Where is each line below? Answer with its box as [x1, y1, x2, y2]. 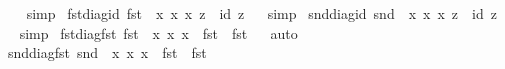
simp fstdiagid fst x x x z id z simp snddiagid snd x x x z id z [26, 3, 497, 23]
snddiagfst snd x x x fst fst [7, 42, 207, 63]
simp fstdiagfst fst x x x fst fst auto [19, 22, 298, 43]
